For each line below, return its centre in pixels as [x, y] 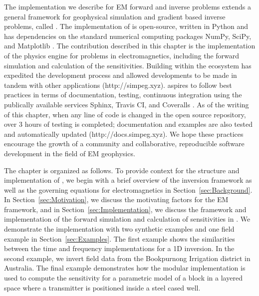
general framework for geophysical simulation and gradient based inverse [115, 16]
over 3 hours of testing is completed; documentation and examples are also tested [128, 124]
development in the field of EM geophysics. [70, 153]
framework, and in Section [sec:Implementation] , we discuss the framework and [125, 209]
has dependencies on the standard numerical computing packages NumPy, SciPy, [128, 36]
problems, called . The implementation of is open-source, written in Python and [126, 26]
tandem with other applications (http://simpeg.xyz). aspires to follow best [118, 85]
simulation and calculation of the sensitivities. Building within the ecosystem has [128, 65]
